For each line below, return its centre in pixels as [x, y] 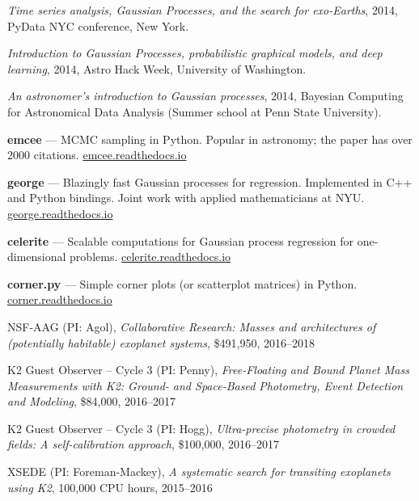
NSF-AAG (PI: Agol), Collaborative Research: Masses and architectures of [192, 326]
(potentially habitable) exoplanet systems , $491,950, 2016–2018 [161, 342]
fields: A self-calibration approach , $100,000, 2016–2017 [143, 444]
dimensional [37, 257]
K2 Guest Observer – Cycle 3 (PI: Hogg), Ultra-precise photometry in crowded [201, 428]
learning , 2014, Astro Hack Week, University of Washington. [157, 68]
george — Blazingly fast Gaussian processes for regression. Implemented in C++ [210, 181]
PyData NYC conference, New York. [98, 25]
